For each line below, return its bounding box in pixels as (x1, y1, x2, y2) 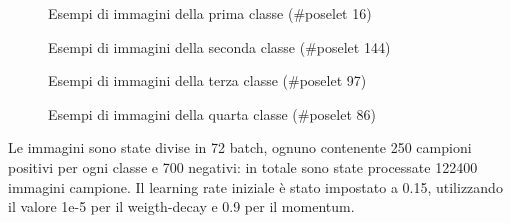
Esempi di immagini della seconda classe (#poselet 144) (48, 36, 391, 57)
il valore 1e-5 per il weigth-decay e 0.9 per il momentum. (8, 196, 355, 217)
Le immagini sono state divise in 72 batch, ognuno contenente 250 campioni (8, 137, 472, 158)
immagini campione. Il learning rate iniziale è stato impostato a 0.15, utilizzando (8, 176, 503, 197)
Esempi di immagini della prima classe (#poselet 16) (48, 3, 372, 23)
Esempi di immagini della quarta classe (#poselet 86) (48, 103, 376, 124)
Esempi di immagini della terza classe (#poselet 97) (48, 70, 367, 91)
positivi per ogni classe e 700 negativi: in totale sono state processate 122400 (8, 156, 478, 177)
